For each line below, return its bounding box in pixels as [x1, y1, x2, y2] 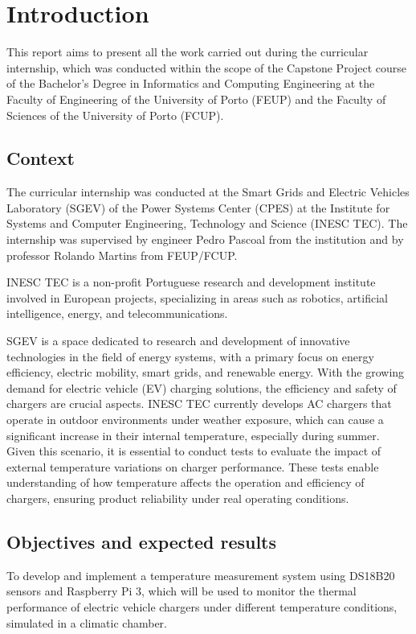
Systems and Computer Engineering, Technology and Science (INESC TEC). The [6, 215, 408, 232]
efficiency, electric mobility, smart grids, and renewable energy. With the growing [6, 364, 405, 381]
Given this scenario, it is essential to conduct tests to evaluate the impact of [6, 443, 381, 459]
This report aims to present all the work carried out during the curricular [6, 43, 369, 60]
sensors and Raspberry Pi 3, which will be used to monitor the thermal [6, 583, 357, 599]
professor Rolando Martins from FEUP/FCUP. [6, 246, 238, 263]
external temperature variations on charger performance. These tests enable [6, 458, 379, 475]
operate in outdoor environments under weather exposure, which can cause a [6, 411, 384, 428]
